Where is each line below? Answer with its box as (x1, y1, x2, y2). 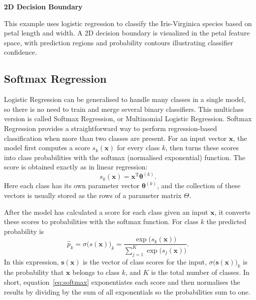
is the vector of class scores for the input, (83, 256, 207, 267)
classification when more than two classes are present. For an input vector (4, 133, 227, 143)
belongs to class (72, 267, 120, 277)
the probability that (4, 267, 64, 277)
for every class (117, 142, 160, 153)
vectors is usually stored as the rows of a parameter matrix (4, 190, 182, 200)
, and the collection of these (157, 180, 241, 191)
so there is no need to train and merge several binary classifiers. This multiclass (4, 103, 244, 114)
